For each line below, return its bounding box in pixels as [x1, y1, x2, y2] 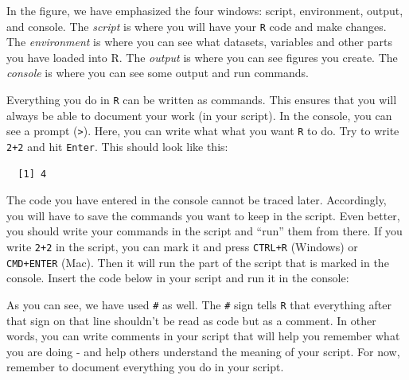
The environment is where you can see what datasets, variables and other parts [6, 33, 392, 50]
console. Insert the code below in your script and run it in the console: [6, 269, 349, 286]
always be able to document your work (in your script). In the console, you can [6, 107, 392, 123]
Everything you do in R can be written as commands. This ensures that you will [6, 91, 397, 108]
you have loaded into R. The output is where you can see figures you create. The [6, 48, 398, 65]
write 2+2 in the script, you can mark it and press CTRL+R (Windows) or [6, 238, 358, 254]
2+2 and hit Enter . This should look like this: [6, 138, 228, 154]
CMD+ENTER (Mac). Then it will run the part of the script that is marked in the [6, 254, 389, 270]
